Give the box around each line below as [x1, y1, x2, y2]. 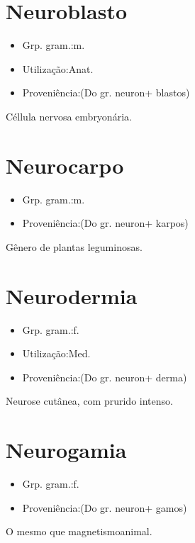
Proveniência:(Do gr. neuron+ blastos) [22, 85, 190, 100]
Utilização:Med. [22, 346, 91, 361]
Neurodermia [6, 281, 138, 310]
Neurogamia [6, 435, 127, 464]
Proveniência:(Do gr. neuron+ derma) [22, 369, 187, 384]
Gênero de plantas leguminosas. [6, 239, 143, 254]
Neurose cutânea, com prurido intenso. [6, 393, 173, 408]
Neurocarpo [6, 150, 124, 179]
